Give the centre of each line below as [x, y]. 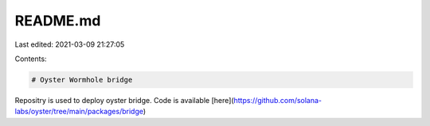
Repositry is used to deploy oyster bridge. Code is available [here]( [124, 100]
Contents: [31, 59]
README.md [58, 21]
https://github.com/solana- [278, 100]
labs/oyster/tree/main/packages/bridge [79, 112]
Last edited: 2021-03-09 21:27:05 [70, 44]
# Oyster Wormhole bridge [82, 80]
